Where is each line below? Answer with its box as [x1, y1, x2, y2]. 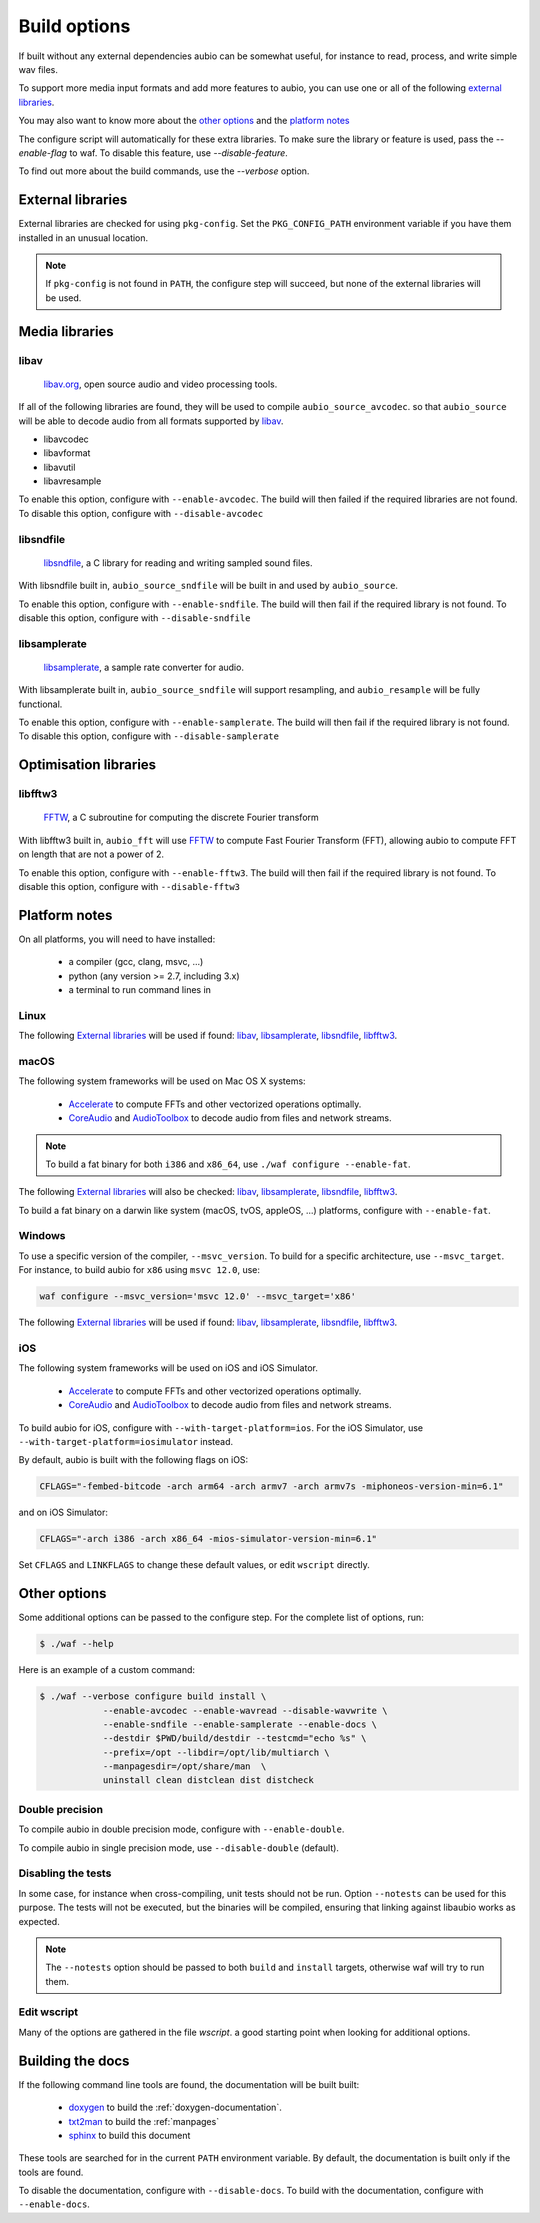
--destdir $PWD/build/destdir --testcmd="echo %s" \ [102, 1733, 367, 1744]
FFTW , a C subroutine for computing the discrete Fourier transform [43, 811, 319, 824]
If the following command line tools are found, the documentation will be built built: [18, 2078, 360, 2090]
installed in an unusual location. [18, 231, 149, 244]
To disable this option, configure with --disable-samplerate [18, 730, 280, 742]
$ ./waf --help [39, 1638, 114, 1650]
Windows [18, 1229, 66, 1243]
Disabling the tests [18, 1866, 112, 1880]
